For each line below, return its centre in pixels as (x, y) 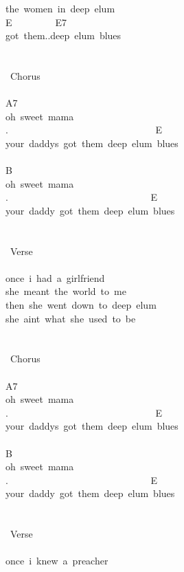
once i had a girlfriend (55, 277)
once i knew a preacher (57, 561)
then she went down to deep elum (81, 305)
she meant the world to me (66, 291)
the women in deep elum (60, 8)
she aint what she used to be (71, 318)
